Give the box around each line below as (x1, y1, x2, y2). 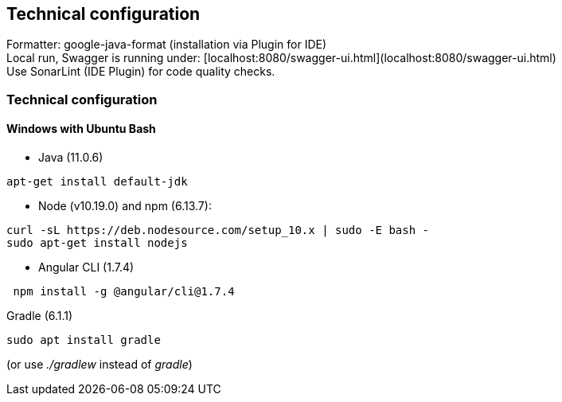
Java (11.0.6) (38, 150, 103, 165)
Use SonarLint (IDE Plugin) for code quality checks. (6, 64, 275, 79)
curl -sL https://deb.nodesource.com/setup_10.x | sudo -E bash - (6, 224, 430, 237)
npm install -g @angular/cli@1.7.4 (13, 285, 235, 299)
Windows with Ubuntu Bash (6, 122, 156, 136)
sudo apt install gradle (6, 334, 161, 347)
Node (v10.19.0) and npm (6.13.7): (38, 199, 212, 213)
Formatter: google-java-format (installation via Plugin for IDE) (6, 37, 327, 52)
